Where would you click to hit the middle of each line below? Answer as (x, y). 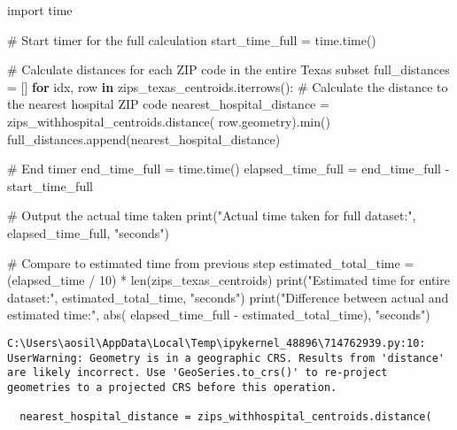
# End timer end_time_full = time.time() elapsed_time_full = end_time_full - (228, 169)
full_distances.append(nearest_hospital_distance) (144, 138)
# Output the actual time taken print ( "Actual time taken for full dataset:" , (212, 215)
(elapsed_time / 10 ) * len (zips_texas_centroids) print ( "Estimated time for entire (228, 280)
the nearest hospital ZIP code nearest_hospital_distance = (168, 104)
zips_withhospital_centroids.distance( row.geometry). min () (169, 121)
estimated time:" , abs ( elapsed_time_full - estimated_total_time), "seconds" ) (219, 315)
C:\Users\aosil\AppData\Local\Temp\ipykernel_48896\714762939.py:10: (217, 343)
